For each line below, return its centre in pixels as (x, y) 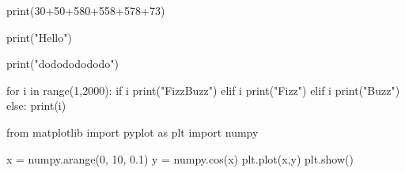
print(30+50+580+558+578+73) (86, 10)
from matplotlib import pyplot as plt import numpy (132, 132)
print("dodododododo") (63, 64)
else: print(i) (36, 105)
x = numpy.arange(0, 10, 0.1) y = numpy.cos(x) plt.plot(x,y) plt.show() (180, 158)
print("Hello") (39, 37)
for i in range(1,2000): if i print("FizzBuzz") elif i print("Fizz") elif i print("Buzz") (203, 90)
